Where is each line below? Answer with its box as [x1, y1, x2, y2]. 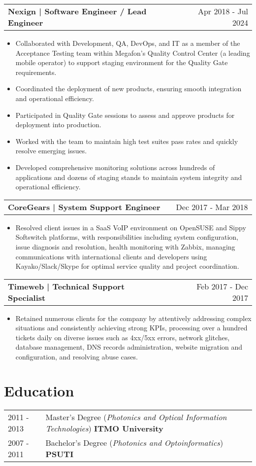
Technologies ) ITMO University [45, 422, 163, 434]
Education [4, 380, 74, 400]
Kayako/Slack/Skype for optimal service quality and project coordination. [15, 261, 239, 271]
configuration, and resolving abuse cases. [15, 352, 138, 362]
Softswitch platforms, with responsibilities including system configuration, [15, 232, 239, 242]
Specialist [8, 291, 46, 303]
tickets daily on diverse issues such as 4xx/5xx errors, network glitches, [15, 332, 230, 342]
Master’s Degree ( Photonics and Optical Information [45, 411, 227, 423]
